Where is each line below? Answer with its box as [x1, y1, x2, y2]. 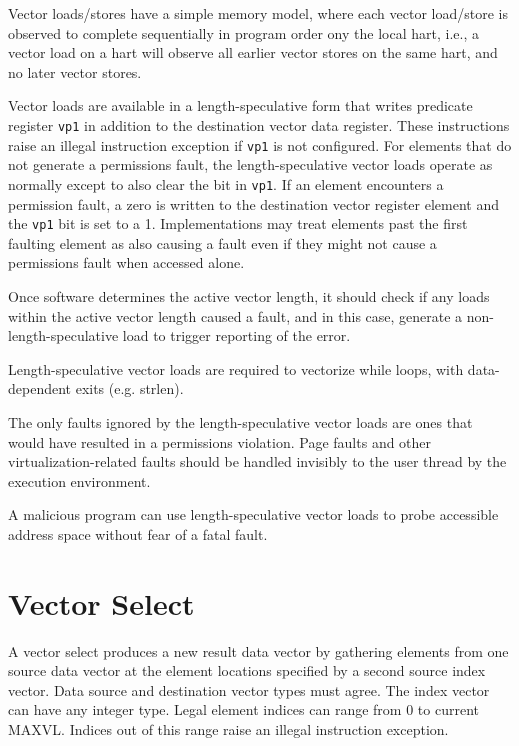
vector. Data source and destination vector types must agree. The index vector [8, 679, 490, 700]
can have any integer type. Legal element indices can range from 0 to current [8, 699, 479, 720]
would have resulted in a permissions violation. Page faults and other [8, 431, 432, 452]
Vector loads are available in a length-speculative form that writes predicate [8, 95, 473, 116]
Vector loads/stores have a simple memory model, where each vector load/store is [8, 3, 508, 23]
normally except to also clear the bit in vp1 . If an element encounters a [8, 173, 444, 194]
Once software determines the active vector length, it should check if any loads [8, 285, 490, 306]
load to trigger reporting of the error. [122, 325, 351, 346]
